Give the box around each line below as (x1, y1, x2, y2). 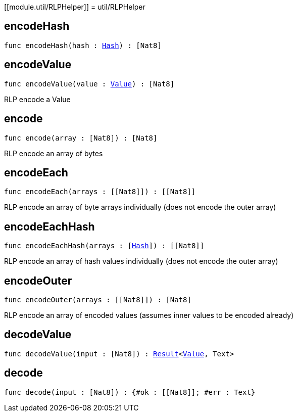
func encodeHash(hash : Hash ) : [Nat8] (4, 41, 162, 50)
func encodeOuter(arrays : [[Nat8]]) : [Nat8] (4, 296, 191, 304)
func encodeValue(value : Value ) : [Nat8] (4, 79, 175, 88)
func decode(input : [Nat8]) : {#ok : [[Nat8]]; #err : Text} (4, 388, 256, 396)
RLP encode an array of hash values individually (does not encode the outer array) (4, 257, 278, 266)
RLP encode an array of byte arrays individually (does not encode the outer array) (4, 203, 276, 212)
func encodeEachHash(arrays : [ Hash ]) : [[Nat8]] (4, 242, 205, 250)
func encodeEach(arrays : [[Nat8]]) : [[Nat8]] (4, 188, 196, 196)
